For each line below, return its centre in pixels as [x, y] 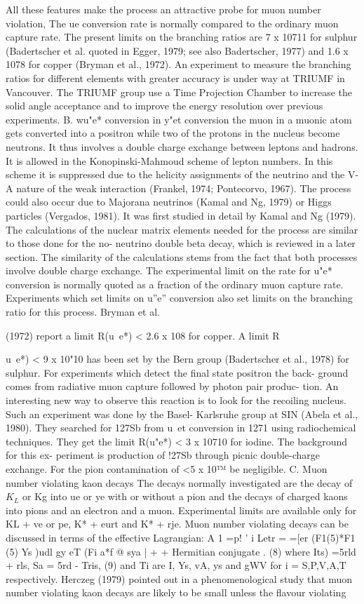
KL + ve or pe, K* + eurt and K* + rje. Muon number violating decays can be [177, 524]
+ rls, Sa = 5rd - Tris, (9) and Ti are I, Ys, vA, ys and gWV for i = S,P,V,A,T [176, 565]
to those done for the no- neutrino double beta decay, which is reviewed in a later [181, 243]
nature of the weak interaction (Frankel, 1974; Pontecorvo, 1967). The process [184, 188]
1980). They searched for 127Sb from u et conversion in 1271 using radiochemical [181, 428]
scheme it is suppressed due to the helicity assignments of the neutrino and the [175, 174]
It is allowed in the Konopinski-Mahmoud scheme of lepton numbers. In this [169, 160]
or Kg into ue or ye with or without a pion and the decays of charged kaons [185, 496]
